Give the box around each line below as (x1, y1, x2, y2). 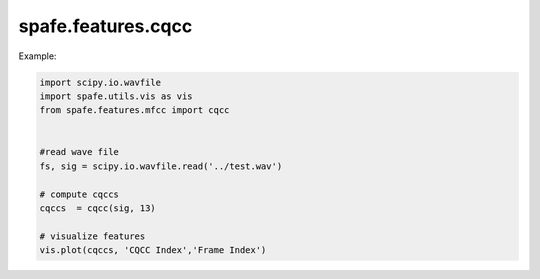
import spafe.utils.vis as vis (39, 90, 194, 102)
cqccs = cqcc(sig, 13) (39, 203, 157, 214)
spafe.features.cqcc (18, 15, 193, 37)
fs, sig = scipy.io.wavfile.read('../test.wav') (39, 160, 283, 172)
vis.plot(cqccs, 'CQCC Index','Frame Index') (39, 245, 267, 256)
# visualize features (39, 230, 146, 242)
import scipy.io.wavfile (39, 76, 162, 88)
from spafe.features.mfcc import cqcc (39, 105, 230, 116)
